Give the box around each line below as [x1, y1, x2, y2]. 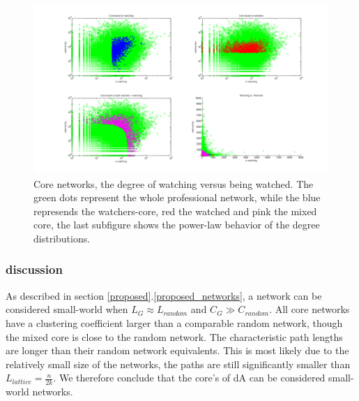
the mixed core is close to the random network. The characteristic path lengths [6, 329, 343, 344]
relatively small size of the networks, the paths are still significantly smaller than [6, 356, 351, 371]
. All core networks [269, 302, 350, 316]
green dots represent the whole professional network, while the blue [33, 190, 321, 205]
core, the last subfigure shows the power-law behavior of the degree [33, 217, 320, 232]
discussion [6, 261, 63, 278]
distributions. [33, 231, 91, 245]
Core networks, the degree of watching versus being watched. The [33, 176, 314, 191]
